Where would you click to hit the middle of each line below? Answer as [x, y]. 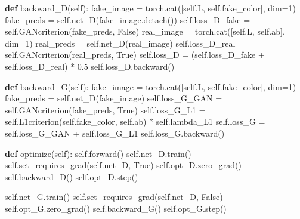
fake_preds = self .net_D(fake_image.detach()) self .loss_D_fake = [128, 19]
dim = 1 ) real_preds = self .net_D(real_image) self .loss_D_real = [125, 43]
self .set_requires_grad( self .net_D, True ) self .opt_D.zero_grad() [123, 165]
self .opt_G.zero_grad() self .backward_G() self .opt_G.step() [116, 208]
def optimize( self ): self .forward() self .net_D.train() [98, 153]
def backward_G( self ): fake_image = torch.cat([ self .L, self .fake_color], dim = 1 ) [151, 86]
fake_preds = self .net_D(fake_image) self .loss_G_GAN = [114, 98]
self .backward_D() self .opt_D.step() [72, 176]
